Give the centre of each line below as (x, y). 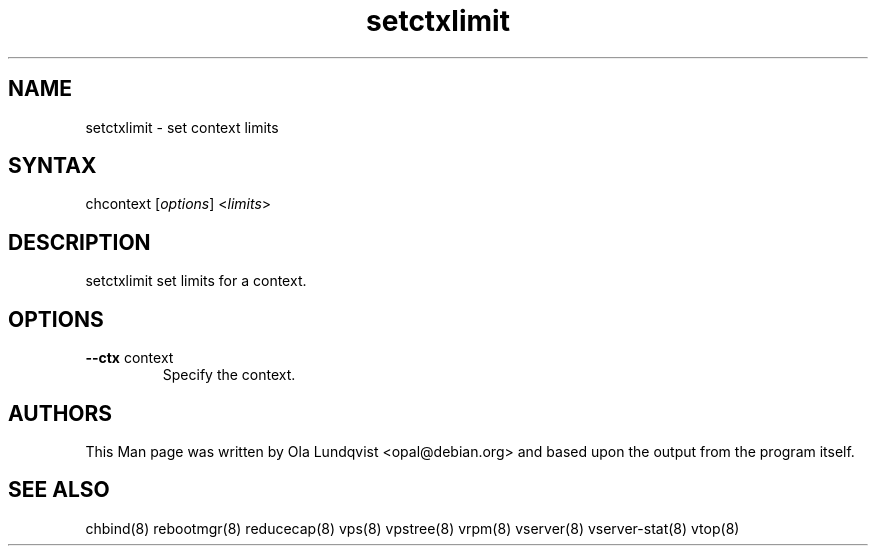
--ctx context (129, 358)
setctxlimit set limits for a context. (196, 281)
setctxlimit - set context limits (182, 127)
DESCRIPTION (79, 242)
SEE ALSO (59, 490)
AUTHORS (60, 413)
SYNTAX (52, 166)
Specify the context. (229, 375)
